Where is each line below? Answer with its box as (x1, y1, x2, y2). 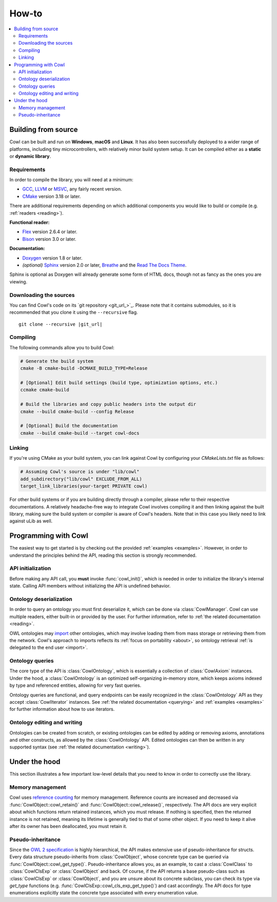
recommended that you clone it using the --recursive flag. (9, 309, 138, 315)
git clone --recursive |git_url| (18, 321, 103, 327)
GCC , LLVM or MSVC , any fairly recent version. (22, 186, 123, 192)
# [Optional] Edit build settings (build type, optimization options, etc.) (20, 380, 218, 385)
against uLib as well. (9, 518, 53, 524)
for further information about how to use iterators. (9, 706, 115, 712)
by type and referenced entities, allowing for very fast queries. (9, 682, 142, 688)
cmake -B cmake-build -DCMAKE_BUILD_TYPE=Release (20, 365, 148, 371)
